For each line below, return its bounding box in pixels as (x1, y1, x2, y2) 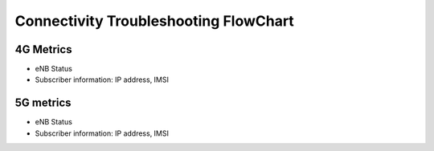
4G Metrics (14, 43, 72, 56)
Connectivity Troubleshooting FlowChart (14, 12, 295, 30)
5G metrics (14, 96, 72, 110)
